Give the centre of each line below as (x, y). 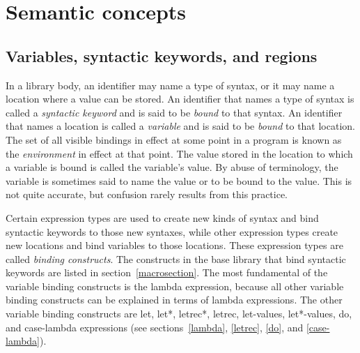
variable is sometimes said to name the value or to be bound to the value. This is (179, 180)
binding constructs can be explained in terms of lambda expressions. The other (174, 300)
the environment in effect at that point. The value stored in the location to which (179, 153)
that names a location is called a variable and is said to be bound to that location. (180, 126)
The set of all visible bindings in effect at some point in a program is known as (174, 139)
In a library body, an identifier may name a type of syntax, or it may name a (170, 85)
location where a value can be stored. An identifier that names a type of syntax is (180, 99)
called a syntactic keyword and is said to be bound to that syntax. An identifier (174, 112)
